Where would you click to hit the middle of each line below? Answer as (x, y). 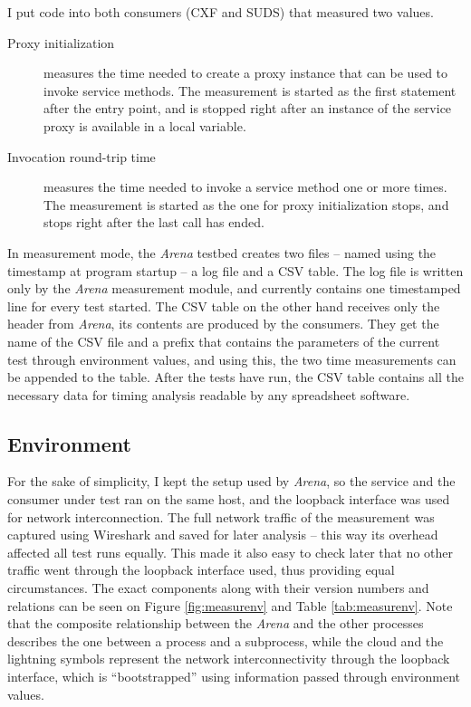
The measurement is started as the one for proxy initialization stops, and (246, 204)
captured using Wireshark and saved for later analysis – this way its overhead (223, 535)
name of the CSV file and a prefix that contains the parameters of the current (224, 341)
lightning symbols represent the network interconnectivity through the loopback (229, 659)
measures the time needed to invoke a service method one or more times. (245, 187)
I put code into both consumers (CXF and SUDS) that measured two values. (221, 12)
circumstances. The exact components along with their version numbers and (218, 588)
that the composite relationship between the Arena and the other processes (216, 623)
